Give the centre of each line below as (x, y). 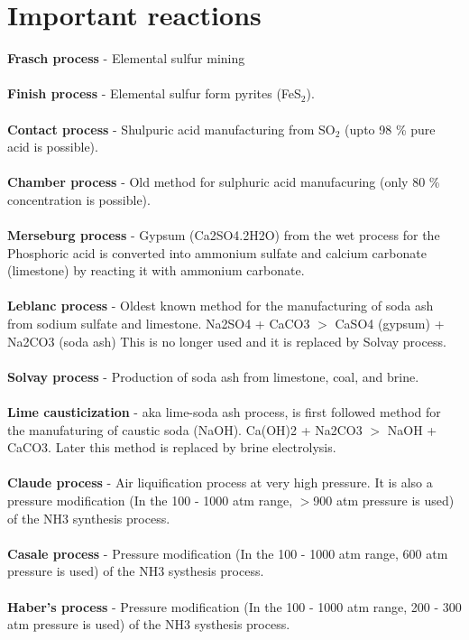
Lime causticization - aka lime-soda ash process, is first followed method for (224, 412)
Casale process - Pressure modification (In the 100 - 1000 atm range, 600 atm (228, 553)
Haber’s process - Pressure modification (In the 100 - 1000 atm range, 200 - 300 (234, 606)
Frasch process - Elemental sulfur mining (126, 58)
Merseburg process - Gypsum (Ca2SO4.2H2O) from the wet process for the (224, 235)
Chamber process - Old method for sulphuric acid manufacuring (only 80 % (224, 182)
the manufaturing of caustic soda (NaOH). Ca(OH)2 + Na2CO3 (185, 429)
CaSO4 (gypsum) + (390, 324)
